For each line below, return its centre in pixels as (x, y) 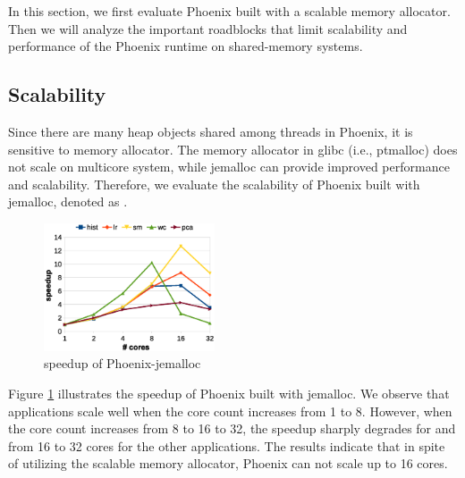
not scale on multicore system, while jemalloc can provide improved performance (229, 167)
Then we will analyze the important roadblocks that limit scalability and (208, 28)
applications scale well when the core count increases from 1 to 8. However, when (230, 411)
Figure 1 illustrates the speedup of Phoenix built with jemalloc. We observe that (229, 394)
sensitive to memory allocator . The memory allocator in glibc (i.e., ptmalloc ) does (233, 149)
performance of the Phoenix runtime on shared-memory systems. (186, 46)
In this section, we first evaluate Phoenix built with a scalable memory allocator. (229, 11)
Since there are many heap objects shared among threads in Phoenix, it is (211, 131)
